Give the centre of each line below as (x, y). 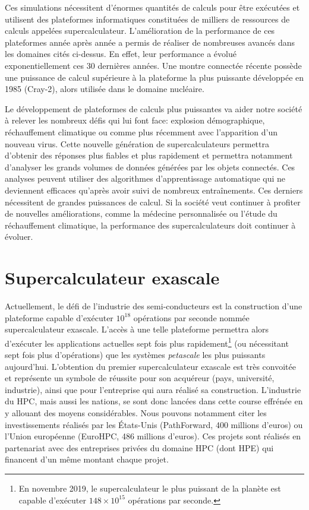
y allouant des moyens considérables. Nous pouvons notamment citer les (136, 413)
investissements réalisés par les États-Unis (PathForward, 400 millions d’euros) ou (154, 424)
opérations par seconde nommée (191, 317)
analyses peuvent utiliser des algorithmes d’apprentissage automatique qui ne (145, 178)
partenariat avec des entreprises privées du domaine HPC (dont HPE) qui (139, 447)
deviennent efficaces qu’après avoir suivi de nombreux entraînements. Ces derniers (154, 190)
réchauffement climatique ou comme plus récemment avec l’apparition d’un (141, 132)
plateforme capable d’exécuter (59, 317)
